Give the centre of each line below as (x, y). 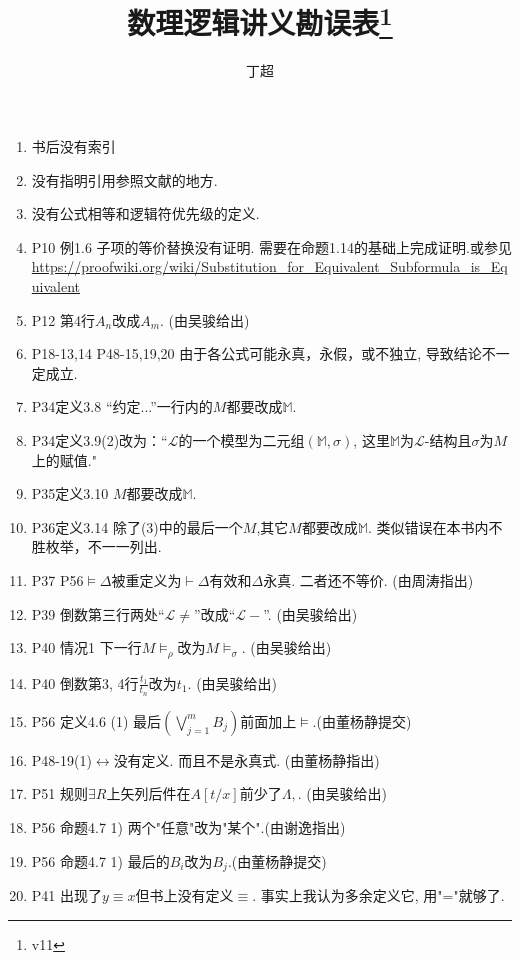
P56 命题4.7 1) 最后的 (100, 860)
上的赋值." (64, 459)
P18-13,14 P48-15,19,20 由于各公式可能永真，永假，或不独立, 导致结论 (256, 353)
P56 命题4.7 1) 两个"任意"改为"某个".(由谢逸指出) (188, 827)
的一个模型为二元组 (241, 439)
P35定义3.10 (70, 493)
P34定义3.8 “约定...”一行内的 (122, 406)
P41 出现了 (66, 895)
